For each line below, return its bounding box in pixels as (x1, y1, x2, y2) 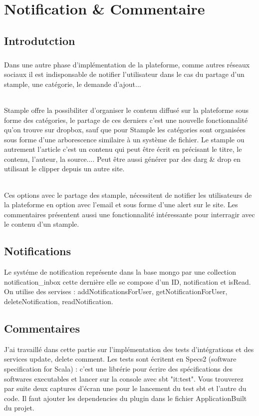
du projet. (4, 403, 34, 413)
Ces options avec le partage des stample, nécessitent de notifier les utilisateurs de (4, 189, 252, 200)
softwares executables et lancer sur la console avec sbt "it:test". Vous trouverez (4, 373, 244, 384)
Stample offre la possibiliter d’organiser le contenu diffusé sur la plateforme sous (4, 104, 249, 115)
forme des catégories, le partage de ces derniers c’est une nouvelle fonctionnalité (4, 114, 248, 125)
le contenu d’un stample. (4, 219, 79, 229)
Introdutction (4, 32, 75, 48)
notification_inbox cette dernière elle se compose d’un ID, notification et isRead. (4, 276, 251, 287)
